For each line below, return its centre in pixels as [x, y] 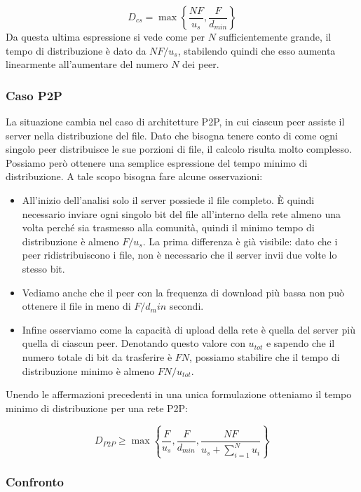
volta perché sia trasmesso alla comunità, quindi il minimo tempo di [168, 227]
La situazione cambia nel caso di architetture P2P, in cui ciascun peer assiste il [175, 121]
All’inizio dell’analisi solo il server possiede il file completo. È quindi [168, 199]
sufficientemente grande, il [275, 36]
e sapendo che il [300, 343]
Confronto [35, 482]
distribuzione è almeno [70, 241]
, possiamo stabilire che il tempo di [265, 356]
